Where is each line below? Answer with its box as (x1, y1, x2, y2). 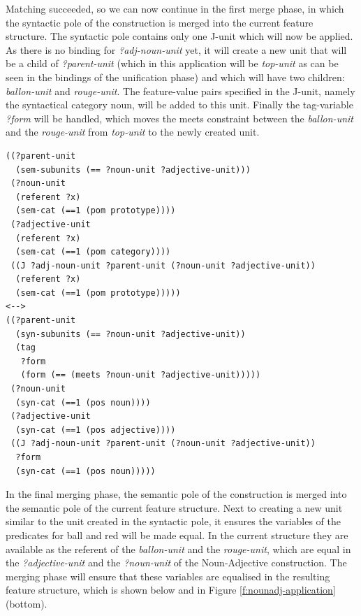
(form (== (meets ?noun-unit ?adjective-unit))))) (20, 370, 261, 380)
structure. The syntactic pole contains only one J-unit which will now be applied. (6, 29, 353, 43)
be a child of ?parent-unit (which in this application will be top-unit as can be (6, 56, 339, 71)
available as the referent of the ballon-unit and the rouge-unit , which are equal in (6, 541, 351, 556)
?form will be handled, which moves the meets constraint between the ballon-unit (6, 110, 353, 125)
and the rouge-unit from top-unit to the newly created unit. (6, 124, 260, 139)
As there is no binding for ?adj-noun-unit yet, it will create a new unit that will (6, 42, 347, 57)
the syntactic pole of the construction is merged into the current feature (6, 15, 314, 29)
